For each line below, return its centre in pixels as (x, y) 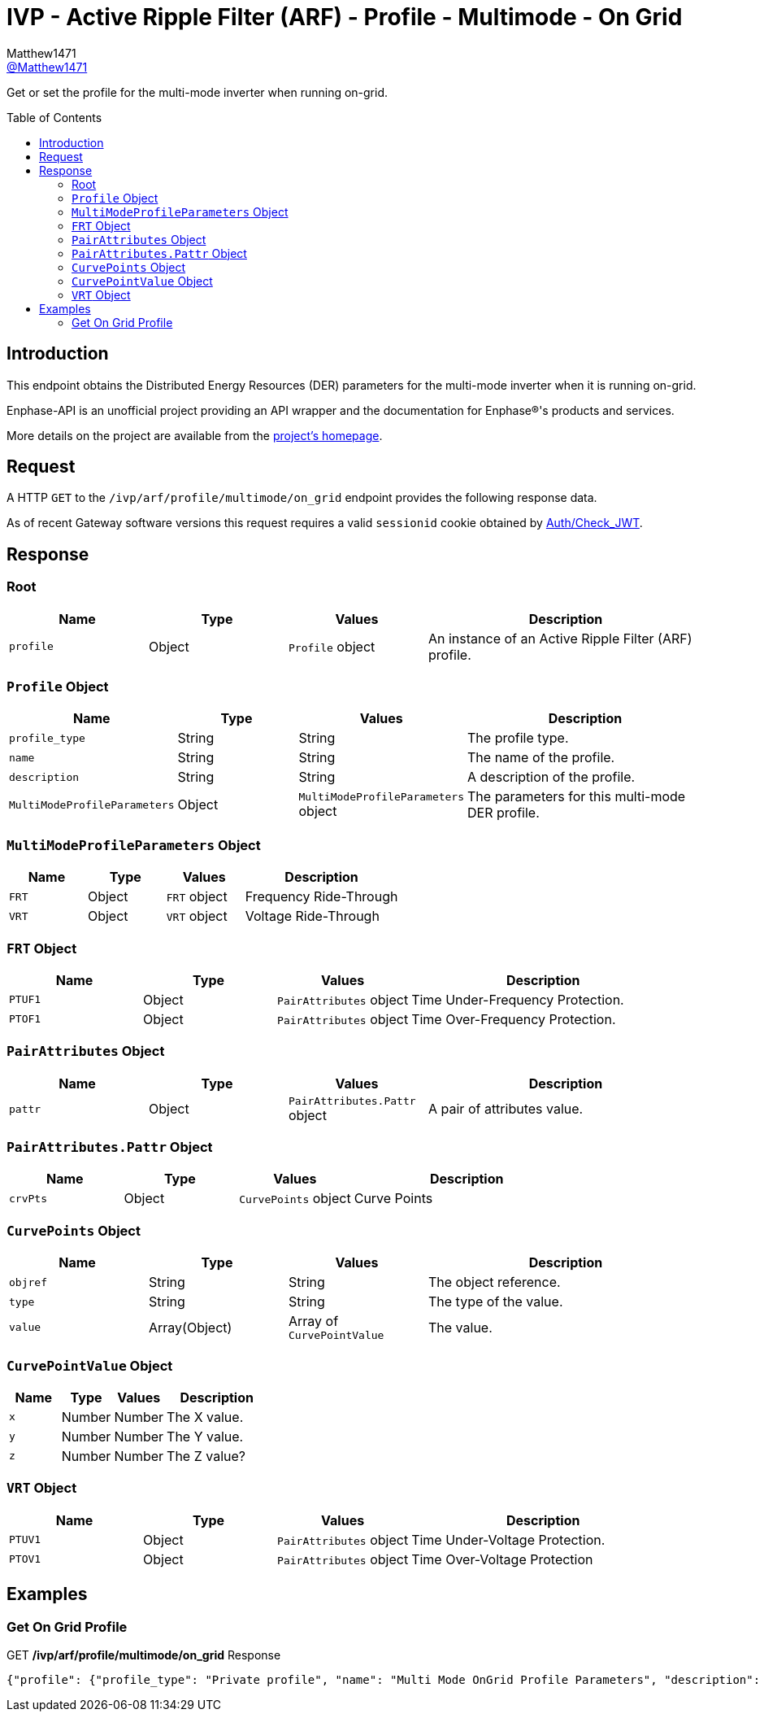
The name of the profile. (541, 758)
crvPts (28, 1198)
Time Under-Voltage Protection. (508, 1539)
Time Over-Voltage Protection (502, 1559)
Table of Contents (54, 117)
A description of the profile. (551, 777)
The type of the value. (496, 1302)
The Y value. (205, 1436)
